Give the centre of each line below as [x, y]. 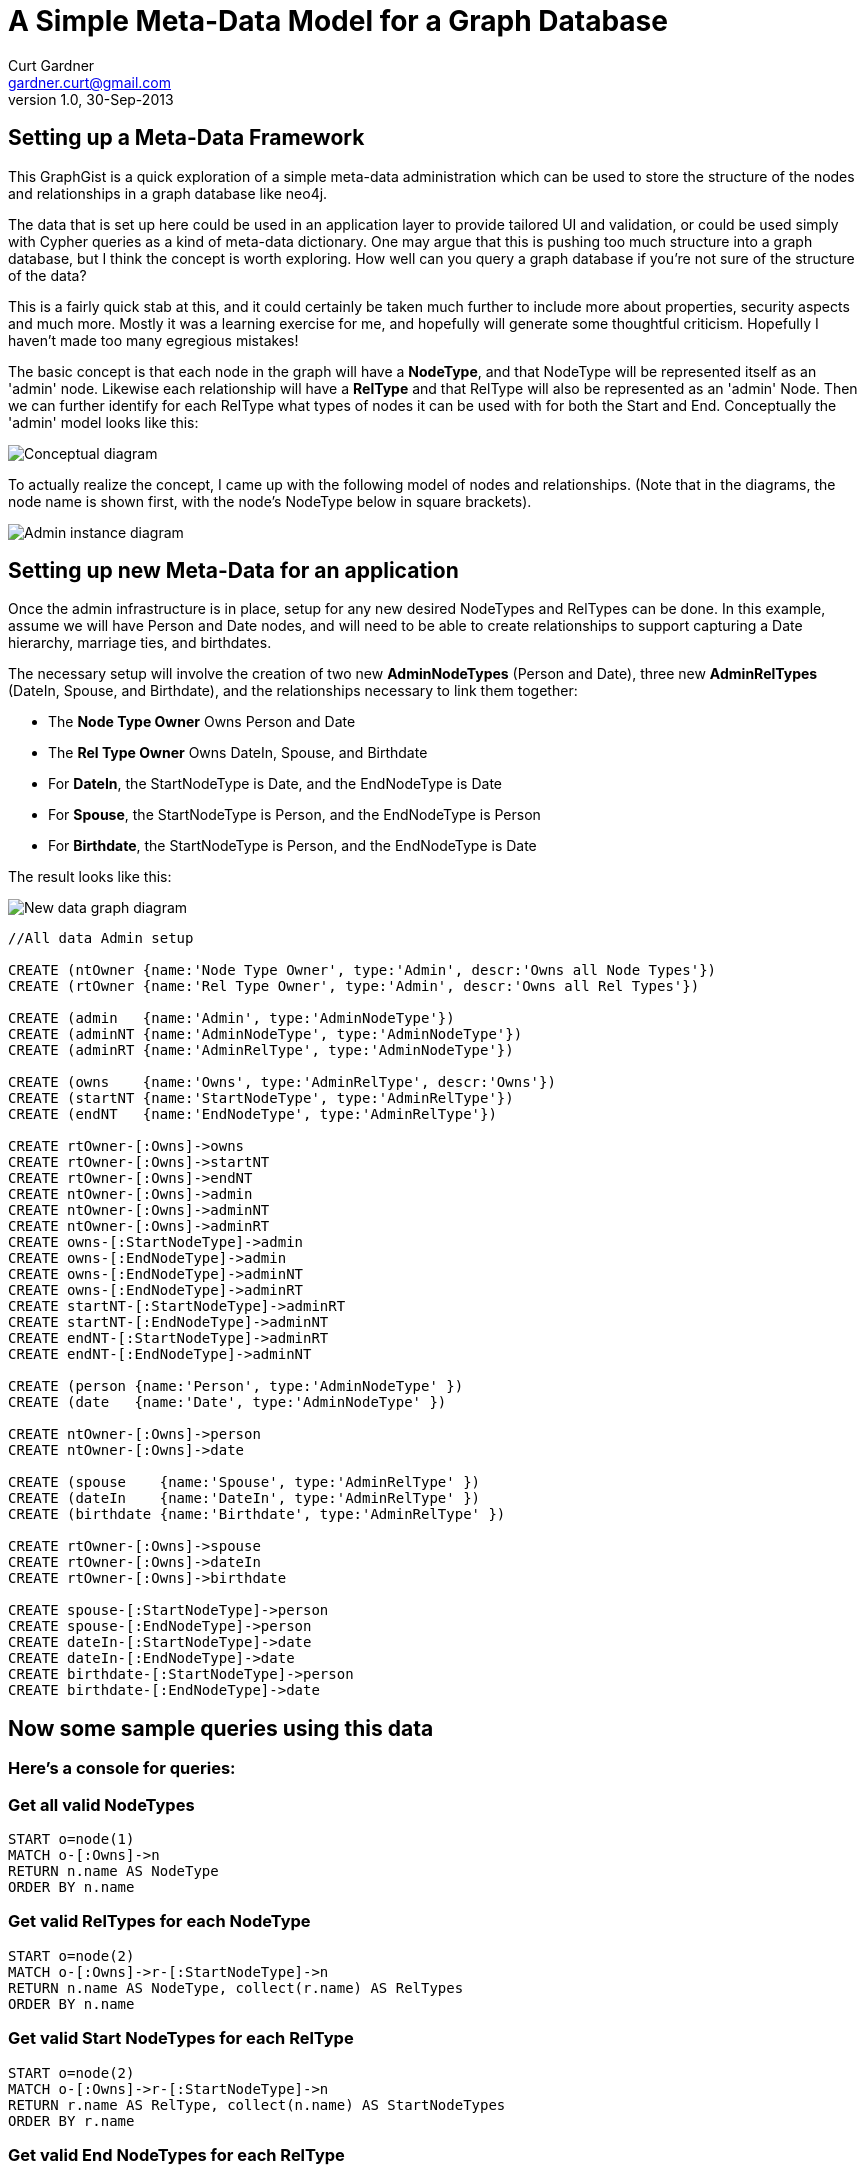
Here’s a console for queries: [122, 1768]
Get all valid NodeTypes [101, 1804]
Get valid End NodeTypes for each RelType [176, 2154]
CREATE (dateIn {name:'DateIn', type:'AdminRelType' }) [244, 1498]
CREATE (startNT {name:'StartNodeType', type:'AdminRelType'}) [261, 1098]
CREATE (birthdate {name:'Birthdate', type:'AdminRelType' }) [257, 1514]
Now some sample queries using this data [221, 1728]
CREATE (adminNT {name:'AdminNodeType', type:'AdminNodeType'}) [265, 1034]
